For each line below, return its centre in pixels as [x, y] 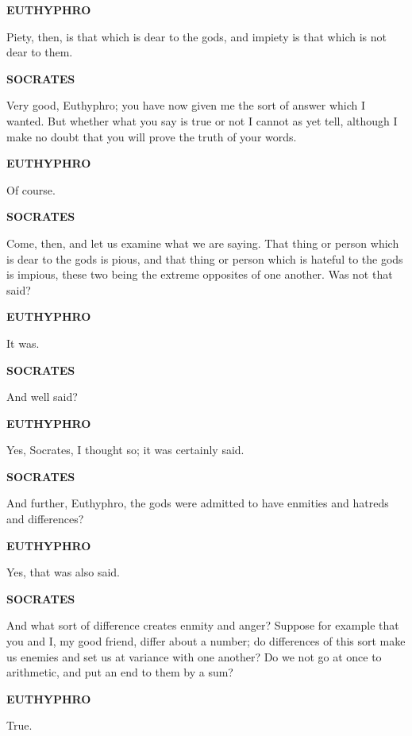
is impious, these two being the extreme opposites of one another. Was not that [200, 274]
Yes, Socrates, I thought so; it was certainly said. [125, 450]
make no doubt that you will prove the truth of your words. [152, 136]
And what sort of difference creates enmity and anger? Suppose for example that [203, 625]
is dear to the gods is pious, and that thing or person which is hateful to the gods [205, 258]
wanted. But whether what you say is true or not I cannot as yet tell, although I [202, 120]
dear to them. [40, 52]
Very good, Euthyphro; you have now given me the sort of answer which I [186, 105]
